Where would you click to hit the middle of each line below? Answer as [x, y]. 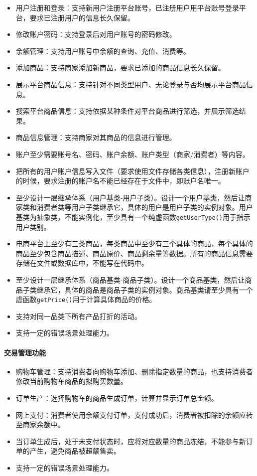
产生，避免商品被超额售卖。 [75, 451]
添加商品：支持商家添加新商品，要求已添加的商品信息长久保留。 [120, 68]
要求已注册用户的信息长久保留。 [82, 17]
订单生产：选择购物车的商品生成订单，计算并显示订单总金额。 [117, 397]
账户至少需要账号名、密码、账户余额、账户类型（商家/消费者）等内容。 [132, 154]
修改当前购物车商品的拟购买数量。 [71, 381]
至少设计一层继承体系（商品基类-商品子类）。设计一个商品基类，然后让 [130, 279]
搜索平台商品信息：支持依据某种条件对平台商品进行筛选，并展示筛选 [127, 111]
